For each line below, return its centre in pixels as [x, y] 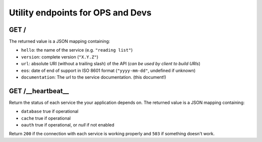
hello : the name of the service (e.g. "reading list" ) [77, 50]
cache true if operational [46, 118]
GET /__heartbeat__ [39, 91]
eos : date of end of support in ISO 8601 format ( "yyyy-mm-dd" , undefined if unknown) [108, 71]
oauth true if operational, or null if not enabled [68, 125]
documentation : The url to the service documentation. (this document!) [94, 77]
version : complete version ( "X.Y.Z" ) [60, 57]
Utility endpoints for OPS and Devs [80, 13]
